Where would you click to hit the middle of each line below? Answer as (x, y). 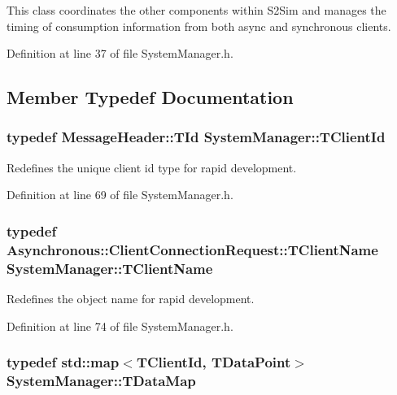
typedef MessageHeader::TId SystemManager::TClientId (196, 137)
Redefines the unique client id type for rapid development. (152, 167)
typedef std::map (63, 362)
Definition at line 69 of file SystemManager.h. (120, 195)
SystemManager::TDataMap (101, 381)
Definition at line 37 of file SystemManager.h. (120, 53)
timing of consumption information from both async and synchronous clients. (199, 26)
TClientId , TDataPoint (214, 362)
